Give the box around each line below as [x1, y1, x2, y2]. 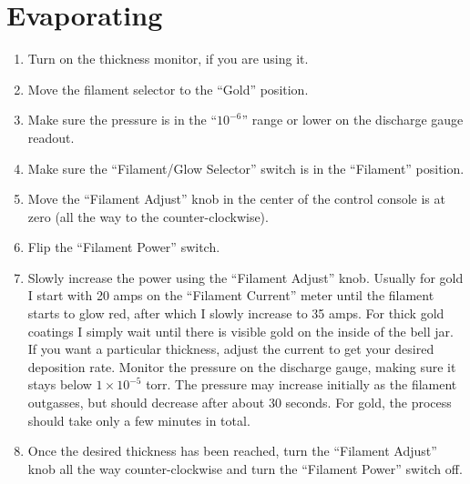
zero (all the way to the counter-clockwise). [27, 207, 269, 226]
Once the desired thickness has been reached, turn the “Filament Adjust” [27, 441, 437, 460]
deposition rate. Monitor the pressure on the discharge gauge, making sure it [27, 357, 456, 376]
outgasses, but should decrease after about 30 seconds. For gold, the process [27, 393, 452, 412]
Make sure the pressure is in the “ [27, 110, 218, 129]
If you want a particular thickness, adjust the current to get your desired [27, 339, 434, 358]
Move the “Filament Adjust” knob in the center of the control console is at [27, 189, 445, 208]
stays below [27, 375, 92, 394]
